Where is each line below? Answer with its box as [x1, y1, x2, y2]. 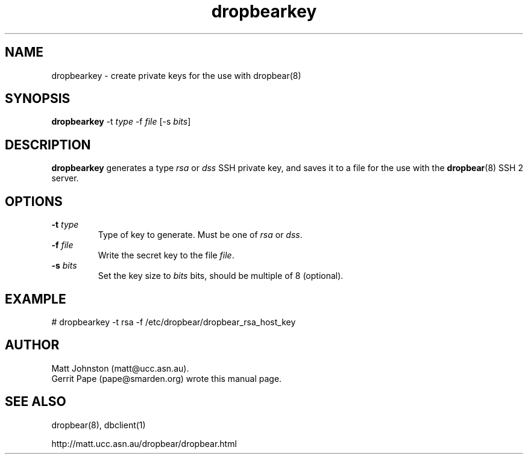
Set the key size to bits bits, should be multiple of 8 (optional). [98, 270, 344, 281]
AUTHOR [5, 337, 60, 353]
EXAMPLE [5, 291, 66, 307]
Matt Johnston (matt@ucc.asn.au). [51, 363, 189, 373]
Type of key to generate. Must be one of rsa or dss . [98, 230, 303, 240]
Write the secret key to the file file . [98, 250, 234, 261]
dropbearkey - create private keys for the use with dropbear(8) [51, 70, 301, 81]
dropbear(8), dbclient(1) [51, 419, 146, 430]
